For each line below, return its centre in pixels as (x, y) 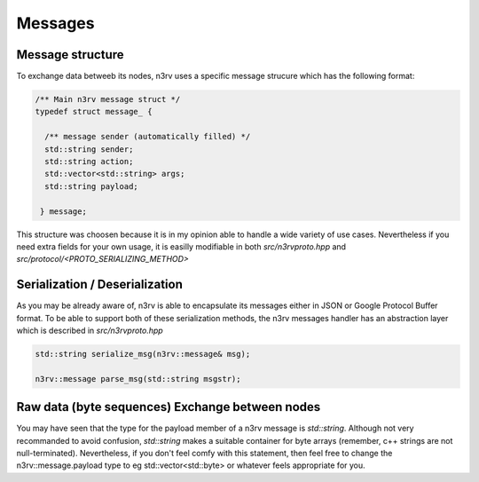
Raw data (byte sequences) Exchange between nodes (169, 407)
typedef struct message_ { (94, 112)
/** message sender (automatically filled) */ (148, 137)
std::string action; (89, 161)
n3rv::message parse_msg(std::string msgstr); (138, 379)
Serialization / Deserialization (100, 284)
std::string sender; (89, 149)
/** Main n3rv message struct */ (108, 99)
